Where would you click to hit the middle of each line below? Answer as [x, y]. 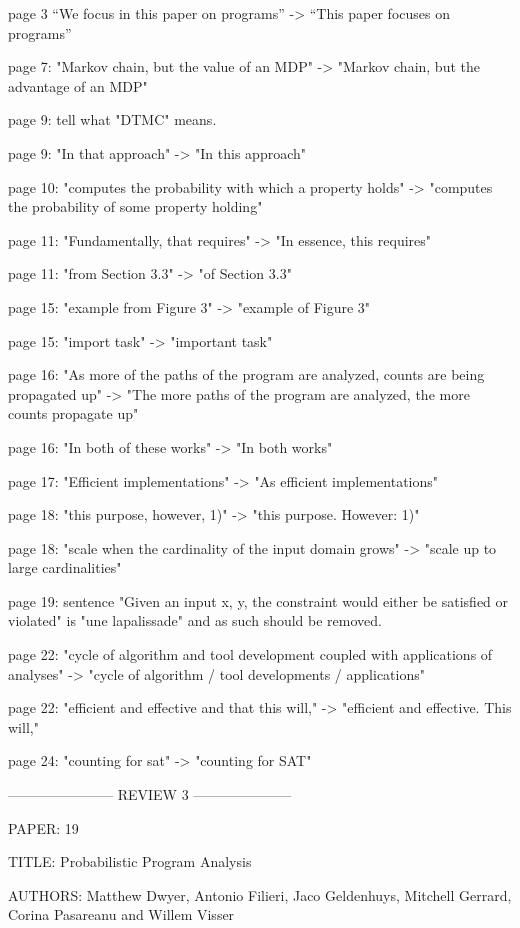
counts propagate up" [73, 413]
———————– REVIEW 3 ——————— [150, 794]
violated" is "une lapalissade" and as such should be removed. [195, 620]
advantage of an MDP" [78, 85]
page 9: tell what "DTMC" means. [112, 119]
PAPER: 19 [43, 827]
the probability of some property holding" [135, 206]
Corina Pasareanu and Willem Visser [121, 914]
